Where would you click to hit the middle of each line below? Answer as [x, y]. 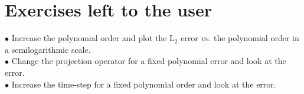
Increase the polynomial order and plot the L [93, 38]
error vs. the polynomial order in [240, 38]
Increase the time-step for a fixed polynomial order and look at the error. [144, 84]
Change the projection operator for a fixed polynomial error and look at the [149, 61]
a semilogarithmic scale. [48, 49]
